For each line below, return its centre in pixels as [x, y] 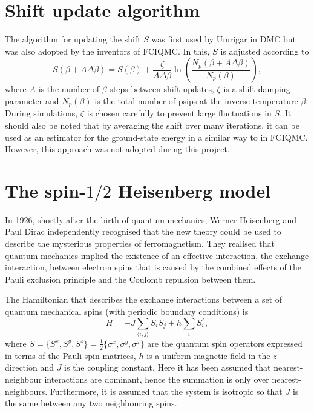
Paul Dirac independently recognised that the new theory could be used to [143, 231]
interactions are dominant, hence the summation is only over [157, 379]
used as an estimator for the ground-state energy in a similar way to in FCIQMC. [156, 137]
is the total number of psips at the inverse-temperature [196, 100]
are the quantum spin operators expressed [225, 343]
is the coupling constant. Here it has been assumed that [168, 367]
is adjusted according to [265, 51]
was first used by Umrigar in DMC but [224, 39]
